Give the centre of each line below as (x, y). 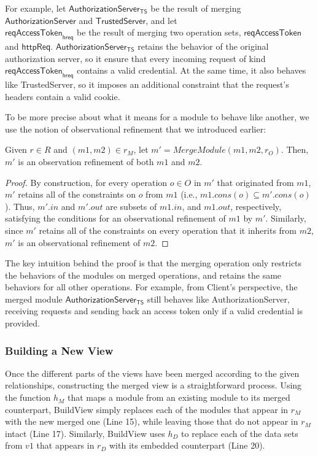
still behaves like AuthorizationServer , (218, 299)
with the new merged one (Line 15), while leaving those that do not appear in (152, 421)
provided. (22, 323)
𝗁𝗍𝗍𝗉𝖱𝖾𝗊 (36, 47)
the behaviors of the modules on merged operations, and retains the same (143, 275)
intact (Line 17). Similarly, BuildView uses (85, 433)
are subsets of (131, 206)
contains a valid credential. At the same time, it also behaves (192, 70)
